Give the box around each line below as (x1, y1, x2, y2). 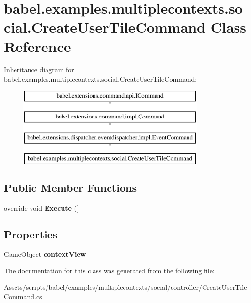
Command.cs (4, 291, 42, 302)
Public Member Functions (4, 180, 137, 195)
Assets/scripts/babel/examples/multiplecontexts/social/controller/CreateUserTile (4, 282, 247, 292)
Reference (4, 36, 71, 56)
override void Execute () (4, 202, 79, 213)
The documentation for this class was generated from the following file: (4, 266, 215, 276)
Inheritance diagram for (4, 64, 74, 74)
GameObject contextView (4, 249, 86, 259)
